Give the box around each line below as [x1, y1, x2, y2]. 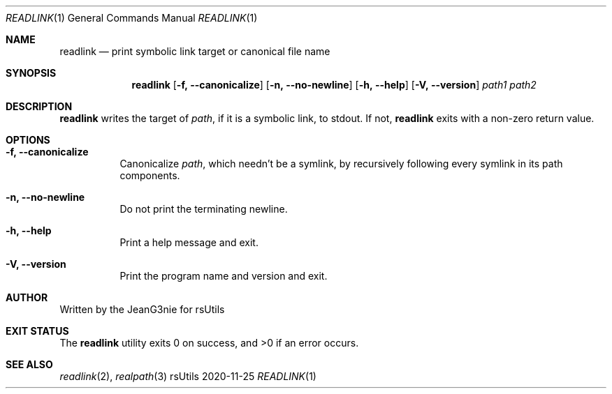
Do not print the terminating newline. [119, 203, 288, 215]
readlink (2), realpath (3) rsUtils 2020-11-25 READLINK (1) [59, 370, 316, 382]
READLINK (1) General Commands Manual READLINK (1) [6, 12, 258, 24]
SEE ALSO [6, 358, 53, 370]
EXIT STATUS [6, 325, 69, 337]
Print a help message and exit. [119, 236, 258, 248]
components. [119, 169, 180, 181]
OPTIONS [6, 134, 50, 146]
